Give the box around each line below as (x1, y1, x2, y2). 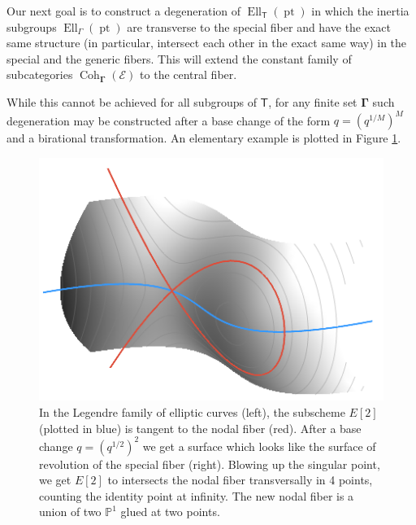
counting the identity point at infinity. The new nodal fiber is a (39, 487, 354, 504)
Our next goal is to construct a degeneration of (6, 2, 241, 19)
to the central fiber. (140, 66, 237, 83)
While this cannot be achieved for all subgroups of (6, 93, 257, 110)
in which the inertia (311, 2, 409, 19)
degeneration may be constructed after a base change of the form (6, 112, 331, 129)
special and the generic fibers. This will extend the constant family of (6, 50, 352, 67)
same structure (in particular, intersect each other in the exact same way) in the (6, 34, 407, 51)
